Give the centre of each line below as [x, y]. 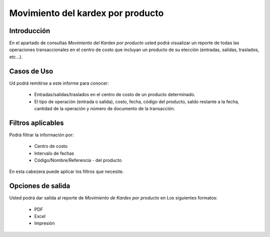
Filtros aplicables [37, 123]
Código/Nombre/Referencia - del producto [78, 160]
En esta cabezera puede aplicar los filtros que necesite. [66, 172]
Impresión [44, 223]
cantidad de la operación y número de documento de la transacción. [105, 108]
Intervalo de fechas [54, 153]
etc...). [16, 57]
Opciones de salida [40, 186]
